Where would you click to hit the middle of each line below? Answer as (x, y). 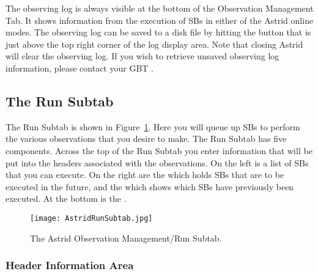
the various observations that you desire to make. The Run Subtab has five (146, 139)
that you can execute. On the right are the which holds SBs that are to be (145, 175)
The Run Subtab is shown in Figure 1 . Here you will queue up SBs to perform (153, 126)
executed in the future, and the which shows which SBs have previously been (150, 186)
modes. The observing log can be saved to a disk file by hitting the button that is (158, 32)
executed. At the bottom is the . (66, 198)
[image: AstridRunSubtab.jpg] (91, 218)
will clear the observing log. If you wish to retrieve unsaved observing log (142, 56)
